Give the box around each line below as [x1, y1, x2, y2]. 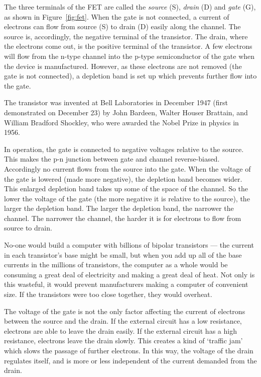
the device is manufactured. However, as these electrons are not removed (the [4, 60, 242, 71]
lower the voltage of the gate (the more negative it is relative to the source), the [4, 193, 250, 203]
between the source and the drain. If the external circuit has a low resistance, [4, 316, 242, 326]
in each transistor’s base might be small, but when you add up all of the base [4, 249, 242, 260]
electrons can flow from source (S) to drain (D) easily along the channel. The [4, 21, 241, 32]
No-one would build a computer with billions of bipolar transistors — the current [4, 240, 254, 250]
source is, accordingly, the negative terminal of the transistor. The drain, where [4, 31, 248, 41]
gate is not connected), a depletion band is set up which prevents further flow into [4, 70, 257, 81]
